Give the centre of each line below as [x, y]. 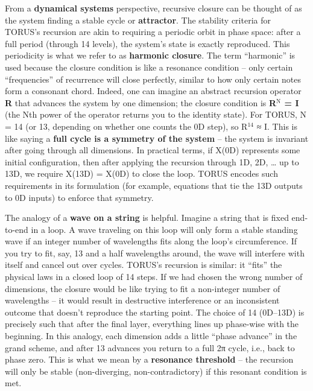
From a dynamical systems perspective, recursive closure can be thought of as [153, 8]
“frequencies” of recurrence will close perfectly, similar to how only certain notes [153, 79]
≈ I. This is [277, 126]
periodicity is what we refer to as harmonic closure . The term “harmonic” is [150, 55]
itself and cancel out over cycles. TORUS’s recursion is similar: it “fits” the [144, 265]
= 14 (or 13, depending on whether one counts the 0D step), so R [126, 126]
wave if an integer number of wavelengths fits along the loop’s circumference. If [151, 241]
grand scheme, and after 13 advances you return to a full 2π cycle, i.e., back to [150, 347]
